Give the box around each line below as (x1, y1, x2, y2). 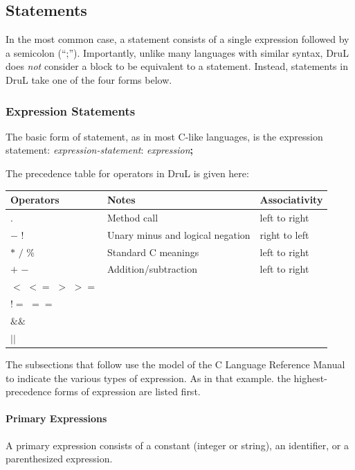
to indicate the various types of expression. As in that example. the (6, 370, 291, 385)
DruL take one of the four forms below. (6, 72, 172, 87)
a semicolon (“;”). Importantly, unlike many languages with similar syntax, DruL (6, 45, 349, 60)
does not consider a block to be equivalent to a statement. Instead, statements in (6, 59, 348, 73)
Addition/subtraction (107, 262, 197, 276)
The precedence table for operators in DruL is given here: (6, 165, 249, 180)
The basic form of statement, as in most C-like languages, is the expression (6, 129, 323, 143)
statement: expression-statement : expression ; (6, 143, 193, 157)
